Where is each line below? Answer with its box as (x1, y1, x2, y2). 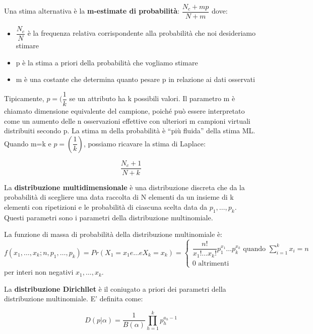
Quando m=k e (4, 138, 51, 148)
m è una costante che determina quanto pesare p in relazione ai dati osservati (16, 74, 255, 85)
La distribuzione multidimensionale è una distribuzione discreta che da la (4, 182, 245, 192)
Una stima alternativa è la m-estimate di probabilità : (4, 6, 179, 16)
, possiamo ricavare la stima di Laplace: (83, 138, 206, 148)
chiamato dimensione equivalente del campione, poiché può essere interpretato (4, 105, 245, 116)
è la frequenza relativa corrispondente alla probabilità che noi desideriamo (27, 28, 256, 38)
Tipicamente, (4, 93, 44, 104)
